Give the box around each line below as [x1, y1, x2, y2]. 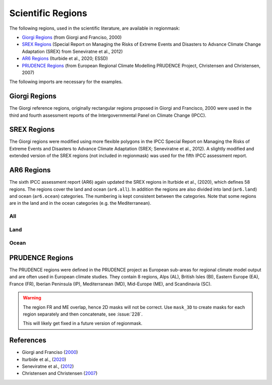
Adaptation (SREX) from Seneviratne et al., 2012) [22, 48, 123, 54]
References [9, 336, 46, 345]
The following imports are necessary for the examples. [9, 79, 123, 85]
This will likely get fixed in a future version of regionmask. [23, 320, 143, 327]
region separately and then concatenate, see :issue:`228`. [23, 311, 143, 317]
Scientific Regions [9, 8, 88, 19]
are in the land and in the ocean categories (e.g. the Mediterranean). [9, 200, 151, 206]
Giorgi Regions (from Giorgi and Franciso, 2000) [22, 34, 122, 40]
